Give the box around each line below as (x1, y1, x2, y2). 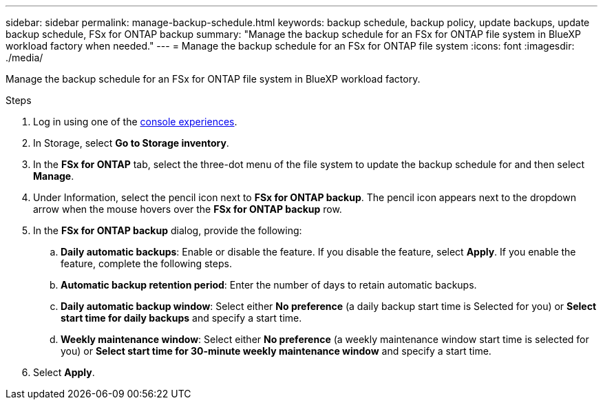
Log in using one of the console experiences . (33, 116, 237, 127)
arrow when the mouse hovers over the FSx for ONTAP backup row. (33, 203, 342, 215)
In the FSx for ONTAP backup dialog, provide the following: (33, 225, 302, 236)
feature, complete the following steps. (61, 258, 232, 269)
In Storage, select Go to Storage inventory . (33, 137, 229, 149)
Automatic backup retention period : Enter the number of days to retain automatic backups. (61, 279, 477, 291)
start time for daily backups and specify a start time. (61, 312, 302, 324)
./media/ (6, 52, 43, 63)
